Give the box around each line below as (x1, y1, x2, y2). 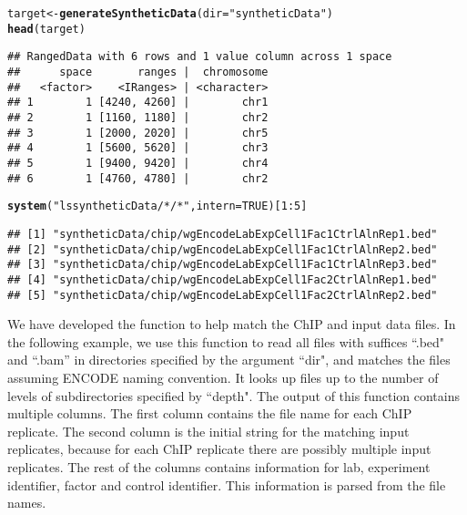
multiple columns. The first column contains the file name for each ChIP (7, 404, 412, 423)
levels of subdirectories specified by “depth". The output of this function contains (7, 386, 460, 405)
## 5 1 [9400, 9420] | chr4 (7, 156, 269, 170)
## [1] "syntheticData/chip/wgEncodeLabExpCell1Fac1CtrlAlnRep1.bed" (7, 227, 438, 241)
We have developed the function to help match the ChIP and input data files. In (7, 314, 456, 334)
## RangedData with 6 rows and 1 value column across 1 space (7, 50, 392, 64)
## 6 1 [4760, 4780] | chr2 (7, 171, 269, 185)
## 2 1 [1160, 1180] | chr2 (7, 110, 269, 124)
